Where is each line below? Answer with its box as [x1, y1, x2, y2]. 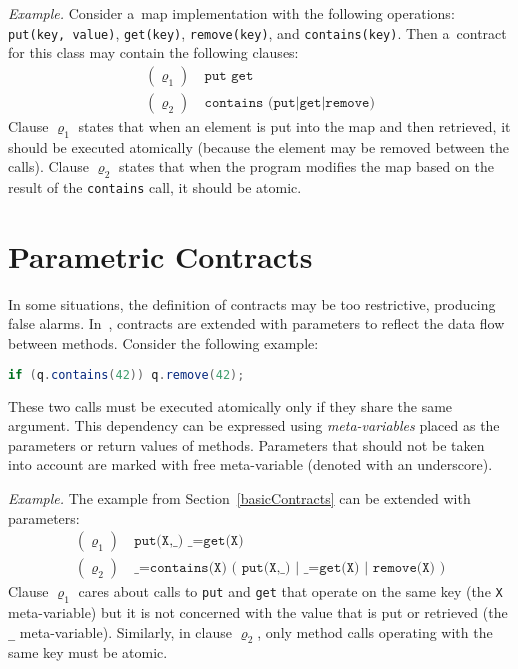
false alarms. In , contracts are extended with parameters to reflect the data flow [8, 313, 505, 334]
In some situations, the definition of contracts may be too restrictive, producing [8, 293, 496, 314]
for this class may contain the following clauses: [8, 42, 299, 63]
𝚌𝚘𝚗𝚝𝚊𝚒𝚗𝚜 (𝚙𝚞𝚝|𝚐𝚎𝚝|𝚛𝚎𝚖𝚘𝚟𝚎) [204, 95, 375, 110]
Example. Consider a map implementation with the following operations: [8, 3, 455, 23]
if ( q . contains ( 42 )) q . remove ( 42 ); [8, 367, 245, 382]
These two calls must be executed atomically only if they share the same [8, 395, 453, 416]
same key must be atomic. [8, 642, 168, 663]
